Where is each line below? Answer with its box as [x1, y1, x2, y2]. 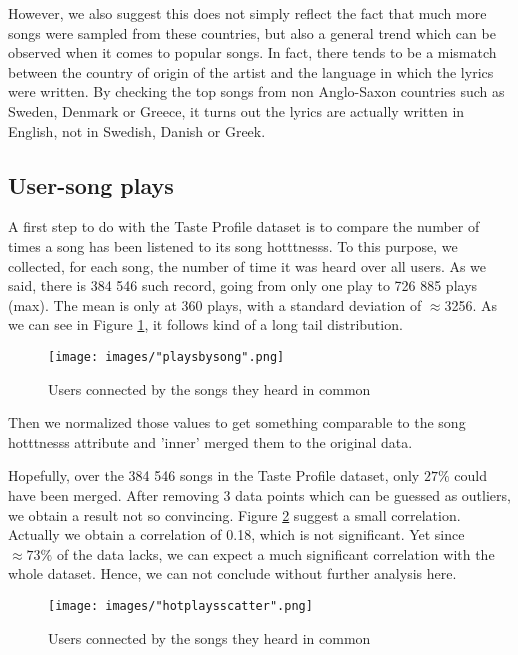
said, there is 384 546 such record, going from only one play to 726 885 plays [8, 275, 478, 296]
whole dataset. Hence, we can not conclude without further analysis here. [8, 563, 457, 584]
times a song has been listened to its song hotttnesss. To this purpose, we [8, 235, 458, 256]
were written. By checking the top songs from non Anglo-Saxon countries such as [8, 81, 505, 102]
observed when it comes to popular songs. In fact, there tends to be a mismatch [8, 42, 497, 63]
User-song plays [8, 169, 174, 200]
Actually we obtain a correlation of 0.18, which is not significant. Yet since [8, 524, 465, 545]
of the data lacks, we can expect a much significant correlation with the [56, 543, 495, 564]
